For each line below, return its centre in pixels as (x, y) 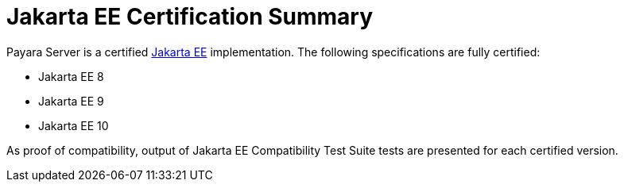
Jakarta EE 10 (74, 125)
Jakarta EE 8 (71, 76)
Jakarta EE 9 (71, 101)
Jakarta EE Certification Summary (190, 17)
